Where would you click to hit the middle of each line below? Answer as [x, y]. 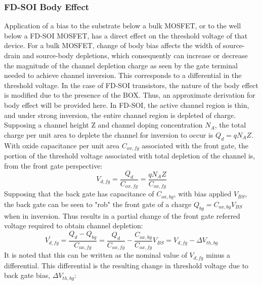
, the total [230, 125]
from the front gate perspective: [53, 165]
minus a [218, 255]
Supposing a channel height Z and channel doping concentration [103, 125]
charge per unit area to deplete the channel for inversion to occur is [109, 134]
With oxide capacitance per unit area [62, 145]
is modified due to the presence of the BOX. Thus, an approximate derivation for [130, 95]
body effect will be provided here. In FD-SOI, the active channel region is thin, [127, 105]
